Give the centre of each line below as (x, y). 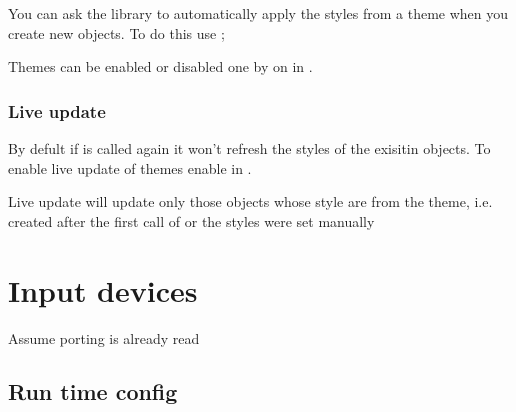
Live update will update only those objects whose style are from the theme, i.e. (250, 201)
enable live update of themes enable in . (130, 167)
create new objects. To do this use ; (116, 32)
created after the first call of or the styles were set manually (191, 220)
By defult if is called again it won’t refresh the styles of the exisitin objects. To (249, 148)
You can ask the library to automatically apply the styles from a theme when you (258, 13)
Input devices (103, 289)
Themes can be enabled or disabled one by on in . (160, 66)
